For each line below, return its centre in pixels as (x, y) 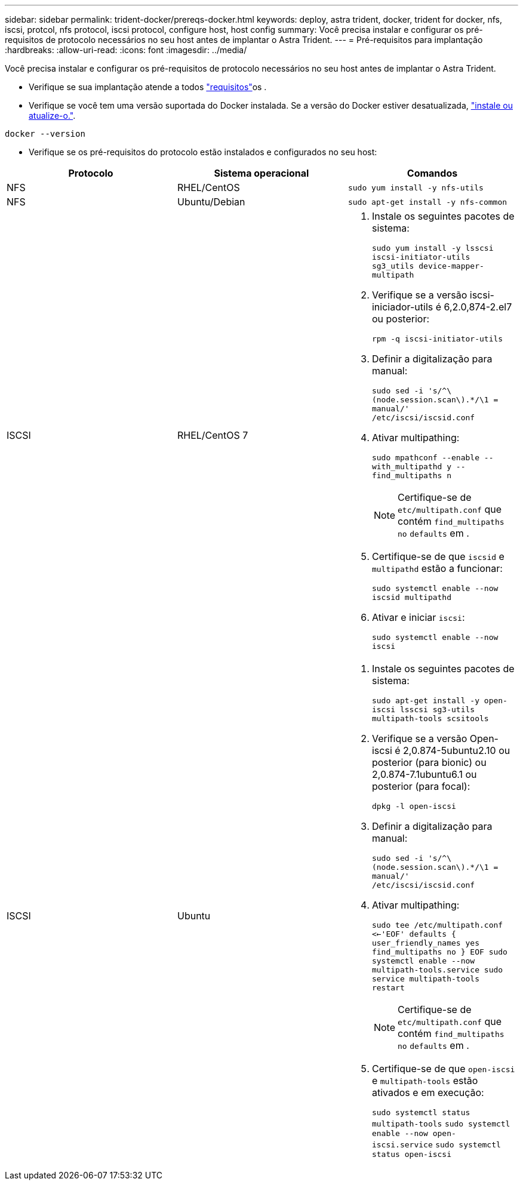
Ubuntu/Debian (211, 202)
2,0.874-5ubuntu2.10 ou (457, 750)
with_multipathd (407, 467)
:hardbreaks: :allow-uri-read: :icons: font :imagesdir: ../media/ (126, 50)
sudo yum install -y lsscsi (433, 248)
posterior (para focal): (421, 786)
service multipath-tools (425, 979)
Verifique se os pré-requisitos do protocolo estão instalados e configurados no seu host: (203, 152)
